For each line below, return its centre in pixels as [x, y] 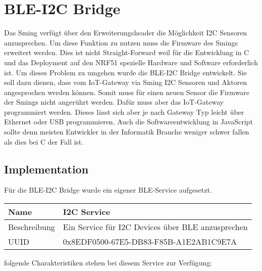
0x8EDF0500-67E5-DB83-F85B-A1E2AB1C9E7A [150, 242]
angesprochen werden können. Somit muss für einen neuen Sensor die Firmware [127, 92]
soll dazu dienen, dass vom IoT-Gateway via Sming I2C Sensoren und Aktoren [126, 82]
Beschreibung [32, 227]
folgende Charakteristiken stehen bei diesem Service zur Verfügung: [108, 263]
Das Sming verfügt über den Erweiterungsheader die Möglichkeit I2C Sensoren [126, 33]
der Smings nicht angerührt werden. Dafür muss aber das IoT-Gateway [114, 102]
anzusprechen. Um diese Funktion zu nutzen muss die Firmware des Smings [121, 42]
